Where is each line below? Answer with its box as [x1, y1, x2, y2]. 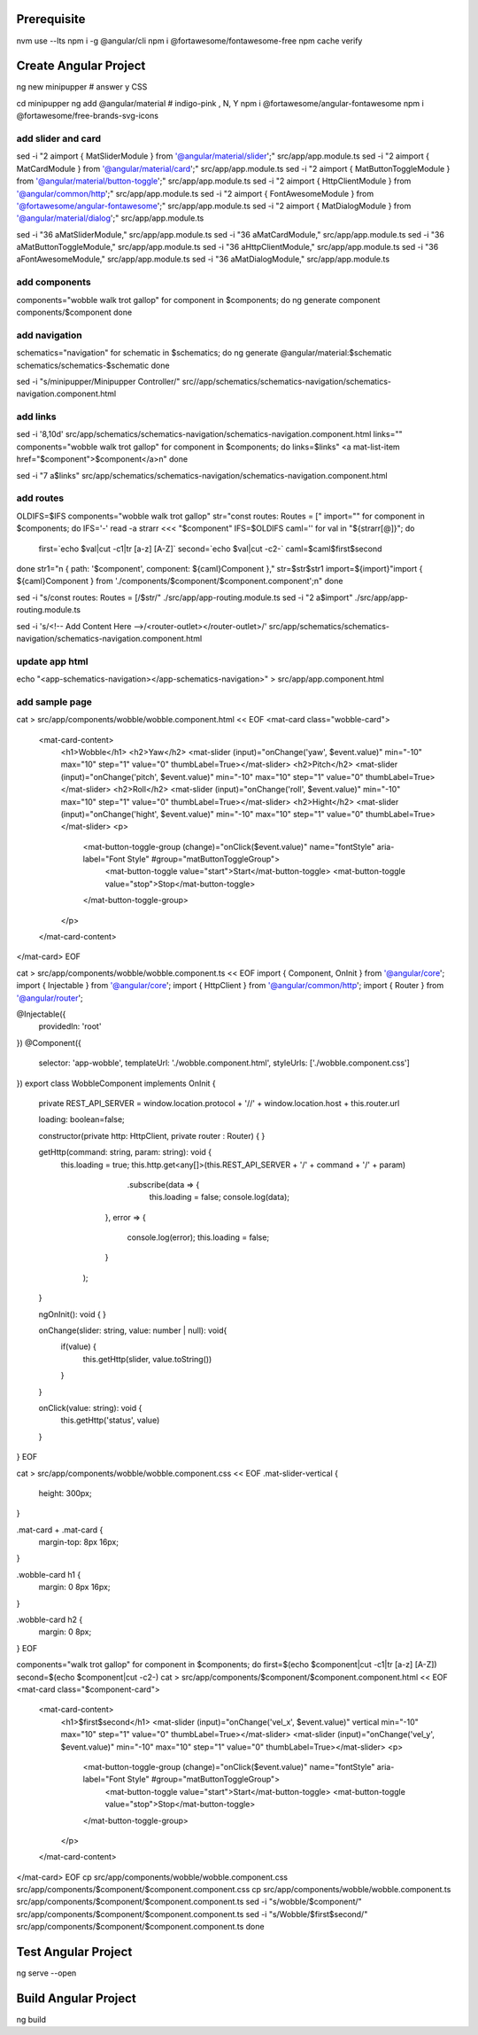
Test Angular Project [16, 1945, 133, 1960]
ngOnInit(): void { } [38, 1308, 106, 1320]
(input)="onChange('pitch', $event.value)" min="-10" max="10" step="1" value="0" [60, 771, 364, 782]
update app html [16, 655, 89, 667]
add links [16, 410, 57, 423]
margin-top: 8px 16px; [38, 1537, 119, 1548]
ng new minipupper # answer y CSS [16, 82, 148, 92]
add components [16, 276, 92, 288]
